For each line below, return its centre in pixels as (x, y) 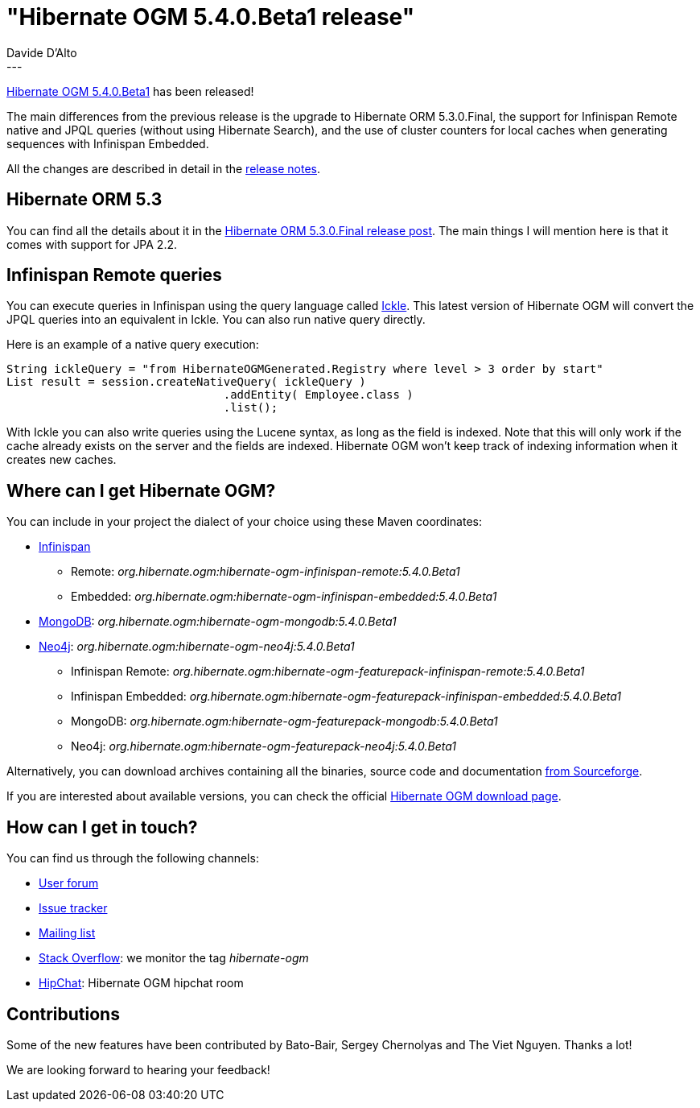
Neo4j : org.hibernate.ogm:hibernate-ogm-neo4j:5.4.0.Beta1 (197, 647)
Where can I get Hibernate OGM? (141, 490)
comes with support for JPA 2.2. (92, 244)
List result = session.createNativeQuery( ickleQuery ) (186, 382)
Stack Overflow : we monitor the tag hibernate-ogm (174, 958)
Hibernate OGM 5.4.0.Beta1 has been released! (130, 91)
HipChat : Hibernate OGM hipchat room (141, 983)
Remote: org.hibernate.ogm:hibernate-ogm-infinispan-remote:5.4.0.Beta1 (266, 572)
